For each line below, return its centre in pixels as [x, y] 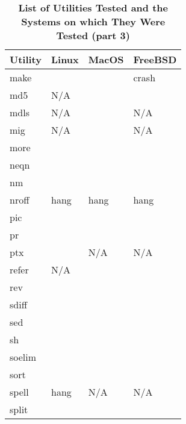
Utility [26, 59]
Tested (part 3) [93, 35]
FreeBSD [155, 59]
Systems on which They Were [93, 21]
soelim [23, 357]
